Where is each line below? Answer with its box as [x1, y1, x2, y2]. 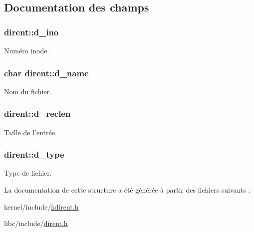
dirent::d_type [4, 148, 64, 161]
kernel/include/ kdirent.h [4, 201, 79, 212]
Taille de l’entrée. [4, 127, 57, 137]
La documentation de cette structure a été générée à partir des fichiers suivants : [4, 185, 251, 195]
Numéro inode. [4, 45, 49, 55]
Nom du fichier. [4, 86, 51, 96]
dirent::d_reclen [4, 107, 71, 120]
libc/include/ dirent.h [4, 218, 68, 229]
